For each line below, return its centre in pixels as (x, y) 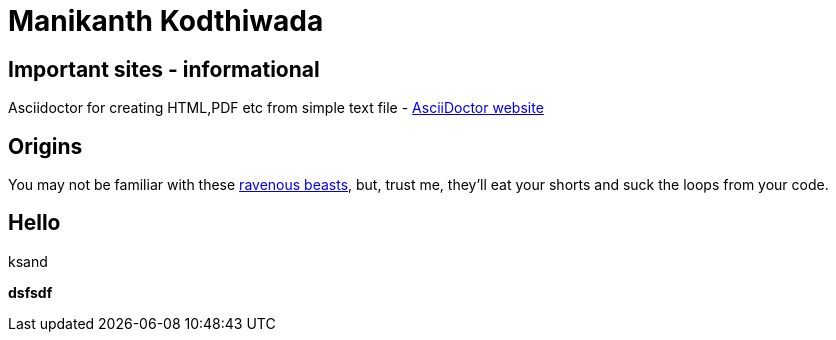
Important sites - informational (164, 69)
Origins (45, 146)
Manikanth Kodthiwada (166, 21)
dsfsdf (30, 292)
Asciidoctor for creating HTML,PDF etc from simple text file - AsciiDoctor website (276, 108)
